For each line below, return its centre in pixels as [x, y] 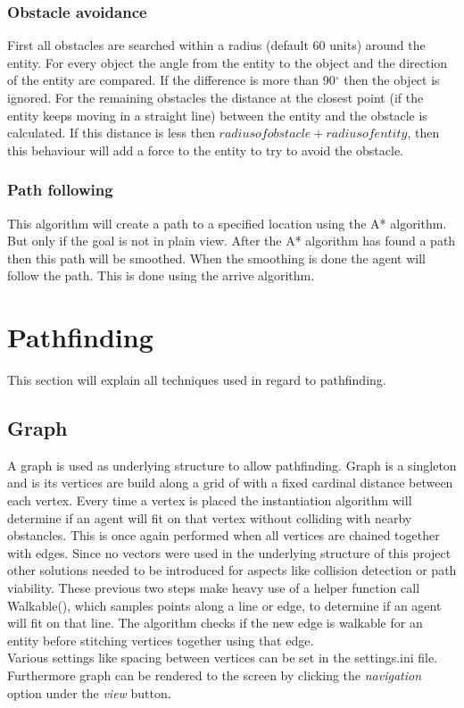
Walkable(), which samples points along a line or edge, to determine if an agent [224, 605]
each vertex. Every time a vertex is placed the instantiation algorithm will [210, 500]
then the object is [392, 80]
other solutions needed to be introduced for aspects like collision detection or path [232, 570]
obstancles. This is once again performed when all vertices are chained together [224, 535]
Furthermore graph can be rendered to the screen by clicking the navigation [215, 675]
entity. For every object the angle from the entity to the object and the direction [228, 62]
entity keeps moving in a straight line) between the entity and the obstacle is [217, 115]
